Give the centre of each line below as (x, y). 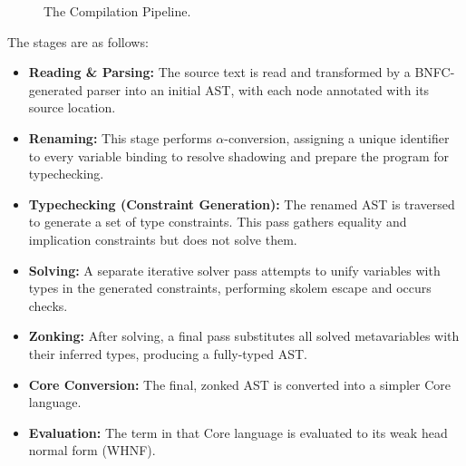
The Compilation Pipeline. (117, 11)
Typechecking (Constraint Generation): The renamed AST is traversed (242, 204)
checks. (48, 305)
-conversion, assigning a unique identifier (337, 137)
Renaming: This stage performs (120, 137)
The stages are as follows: (78, 41)
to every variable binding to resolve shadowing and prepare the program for (239, 155)
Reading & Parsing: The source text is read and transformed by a (219, 72)
